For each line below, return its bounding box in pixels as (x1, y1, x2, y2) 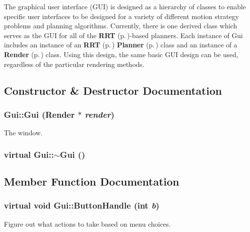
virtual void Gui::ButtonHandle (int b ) (4, 199, 160, 211)
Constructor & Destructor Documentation (4, 83, 222, 98)
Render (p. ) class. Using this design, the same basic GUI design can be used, (4, 49, 238, 59)
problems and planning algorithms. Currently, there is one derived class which (4, 21, 237, 31)
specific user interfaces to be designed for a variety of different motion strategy (4, 11, 239, 21)
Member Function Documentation (4, 173, 180, 189)
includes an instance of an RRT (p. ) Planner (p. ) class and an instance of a (4, 40, 237, 50)
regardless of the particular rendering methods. (4, 59, 145, 69)
